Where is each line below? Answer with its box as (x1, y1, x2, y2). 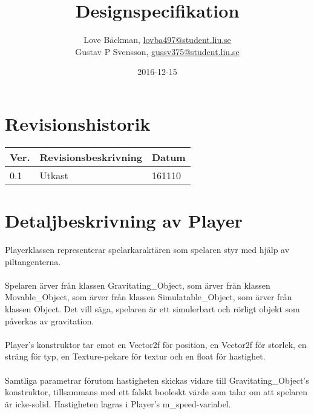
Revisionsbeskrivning (39, 149, 142, 164)
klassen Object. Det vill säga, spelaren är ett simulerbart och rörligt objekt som (5, 302, 300, 315)
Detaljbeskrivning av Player (5, 208, 243, 233)
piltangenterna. (5, 255, 61, 268)
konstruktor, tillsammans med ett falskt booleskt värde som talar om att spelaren (5, 386, 308, 398)
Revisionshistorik (5, 111, 151, 136)
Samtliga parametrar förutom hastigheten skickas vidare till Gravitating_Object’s (5, 373, 309, 386)
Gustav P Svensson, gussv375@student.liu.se (75, 45, 240, 57)
